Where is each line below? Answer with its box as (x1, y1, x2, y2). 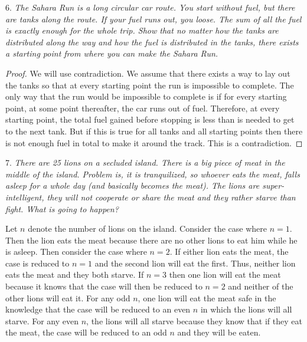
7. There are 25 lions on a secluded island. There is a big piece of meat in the (5, 156, 285, 169)
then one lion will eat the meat (169, 268, 281, 281)
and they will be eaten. (177, 326, 261, 338)
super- (262, 179, 285, 192)
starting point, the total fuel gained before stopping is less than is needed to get (5, 113, 295, 126)
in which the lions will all (200, 303, 292, 315)
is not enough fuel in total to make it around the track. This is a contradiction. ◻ (5, 136, 303, 149)
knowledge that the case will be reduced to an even (5, 303, 191, 315)
